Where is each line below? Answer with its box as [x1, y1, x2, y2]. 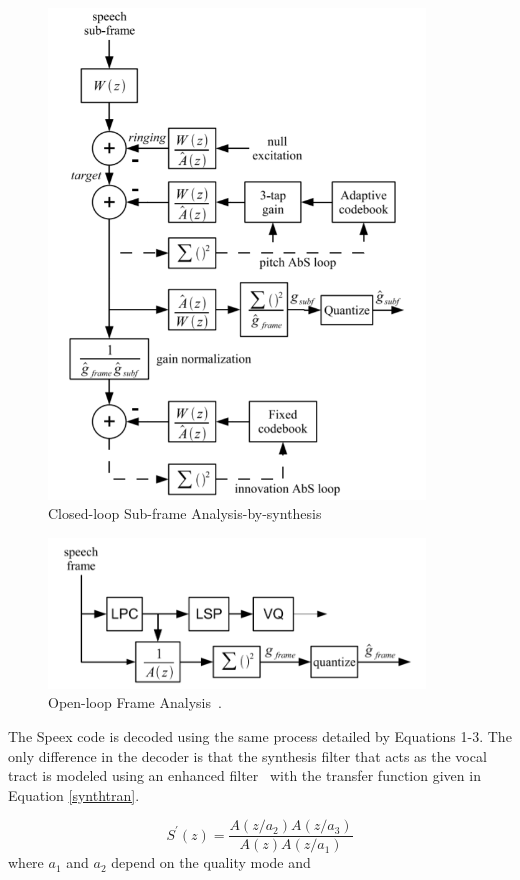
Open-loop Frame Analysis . [48, 692, 222, 713]
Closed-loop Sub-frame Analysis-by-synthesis [48, 503, 322, 524]
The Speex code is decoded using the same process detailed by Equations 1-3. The [8, 725, 512, 746]
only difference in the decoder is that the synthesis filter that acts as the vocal [8, 745, 487, 766]
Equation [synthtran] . [8, 784, 140, 805]
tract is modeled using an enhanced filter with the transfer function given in [8, 765, 481, 786]
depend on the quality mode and [111, 852, 311, 873]
